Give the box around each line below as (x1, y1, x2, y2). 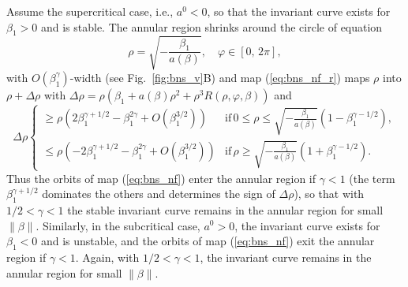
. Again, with (75, 248, 140, 265)
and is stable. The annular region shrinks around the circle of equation (40, 18, 383, 35)
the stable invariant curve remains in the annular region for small (67, 201, 384, 218)
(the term (349, 170, 395, 186)
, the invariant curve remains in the (200, 248, 372, 265)
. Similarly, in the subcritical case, (36, 217, 200, 233)
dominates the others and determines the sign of (42, 185, 275, 202)
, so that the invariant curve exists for (207, 3, 391, 19)
